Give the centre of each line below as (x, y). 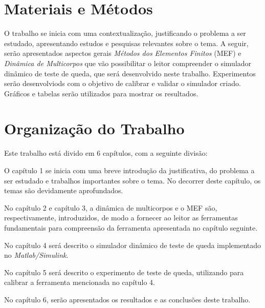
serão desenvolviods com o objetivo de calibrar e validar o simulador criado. (123, 83)
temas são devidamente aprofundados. (64, 190)
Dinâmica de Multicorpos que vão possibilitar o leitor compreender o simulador (128, 63)
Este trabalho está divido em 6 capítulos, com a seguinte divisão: (106, 153)
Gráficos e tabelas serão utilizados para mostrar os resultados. (101, 93)
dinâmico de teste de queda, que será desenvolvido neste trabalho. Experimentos (130, 73)
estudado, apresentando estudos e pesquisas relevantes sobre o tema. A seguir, (126, 43)
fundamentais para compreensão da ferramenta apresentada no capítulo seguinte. (131, 227)
